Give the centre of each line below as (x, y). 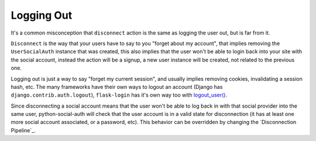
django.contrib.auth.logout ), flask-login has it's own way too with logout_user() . (119, 95)
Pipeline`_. (23, 130)
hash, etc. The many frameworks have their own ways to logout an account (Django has (117, 87)
